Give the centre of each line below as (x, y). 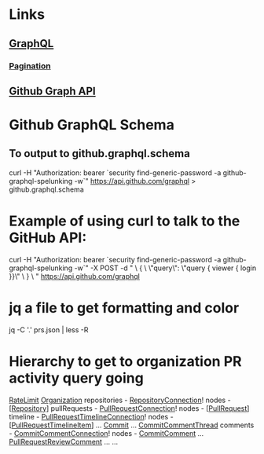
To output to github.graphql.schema (100, 154)
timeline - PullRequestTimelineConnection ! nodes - (91, 416)
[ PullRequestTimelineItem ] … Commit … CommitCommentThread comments (132, 425)
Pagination (30, 66)
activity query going (76, 378)
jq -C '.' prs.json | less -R (49, 330)
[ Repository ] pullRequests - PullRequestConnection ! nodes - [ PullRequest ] (129, 408)
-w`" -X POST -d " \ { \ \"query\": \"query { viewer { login (165, 268)
